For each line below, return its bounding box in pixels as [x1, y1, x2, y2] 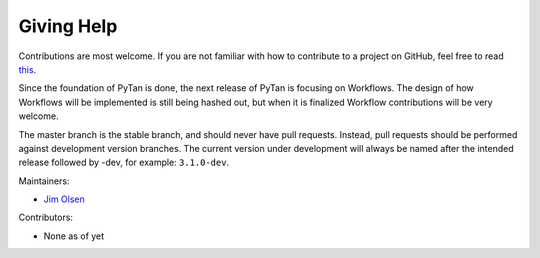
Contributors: [18, 211, 74, 224]
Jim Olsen [43, 193, 85, 205]
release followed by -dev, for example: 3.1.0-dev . [18, 156, 230, 169]
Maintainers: [18, 175, 70, 187]
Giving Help [18, 15, 118, 37]
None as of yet [43, 230, 105, 242]
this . [18, 63, 37, 75]
